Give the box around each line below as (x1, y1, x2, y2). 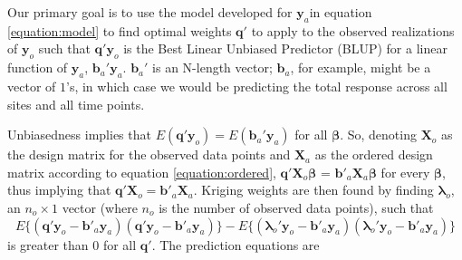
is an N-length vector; (152, 58, 273, 77)
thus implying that (7, 180, 111, 199)
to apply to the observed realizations (251, 21, 455, 40)
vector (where (62, 197, 138, 217)
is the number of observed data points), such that (159, 197, 434, 217)
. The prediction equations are (151, 235, 320, 254)
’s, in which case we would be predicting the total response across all (65, 76, 448, 95)
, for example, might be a (290, 58, 431, 77)
